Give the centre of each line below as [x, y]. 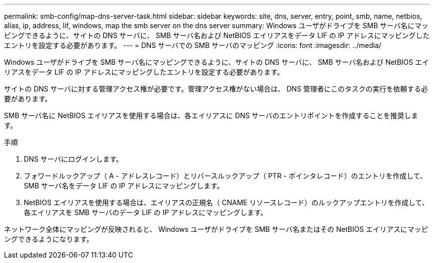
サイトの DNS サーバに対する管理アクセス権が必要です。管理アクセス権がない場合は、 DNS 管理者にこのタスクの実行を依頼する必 [216, 89]
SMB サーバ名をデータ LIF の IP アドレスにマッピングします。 [124, 186]
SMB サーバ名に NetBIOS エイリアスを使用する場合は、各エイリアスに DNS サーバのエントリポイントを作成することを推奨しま [211, 115]
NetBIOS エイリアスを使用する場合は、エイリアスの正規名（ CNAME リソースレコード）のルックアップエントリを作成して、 [226, 202]
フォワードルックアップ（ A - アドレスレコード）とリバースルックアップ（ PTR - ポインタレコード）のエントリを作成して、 [225, 176]
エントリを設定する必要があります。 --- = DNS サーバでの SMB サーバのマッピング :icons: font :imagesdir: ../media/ [193, 45]
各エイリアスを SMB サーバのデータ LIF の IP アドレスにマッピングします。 [146, 212]
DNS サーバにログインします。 [74, 159]
